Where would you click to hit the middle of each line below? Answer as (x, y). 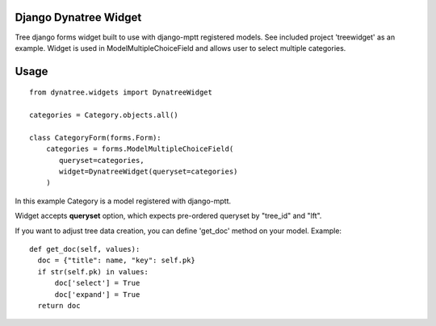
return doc (59, 305)
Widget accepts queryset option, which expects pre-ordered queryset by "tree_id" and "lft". (168, 216)
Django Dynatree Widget (78, 17)
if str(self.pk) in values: (93, 272)
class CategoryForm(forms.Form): (95, 138)
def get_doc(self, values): (85, 249)
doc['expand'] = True (97, 294)
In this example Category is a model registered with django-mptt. (123, 201)
